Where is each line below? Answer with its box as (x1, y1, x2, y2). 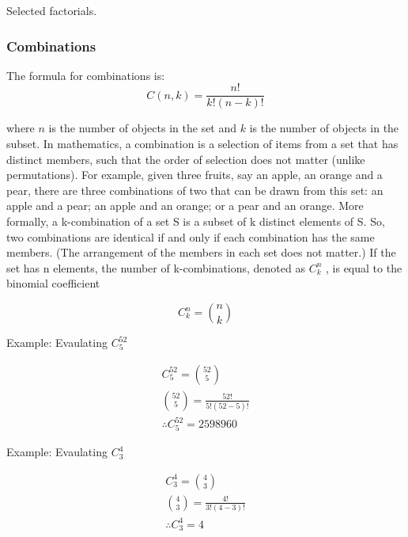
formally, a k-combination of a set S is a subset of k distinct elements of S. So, (6, 213, 385, 230)
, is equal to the (326, 259, 402, 276)
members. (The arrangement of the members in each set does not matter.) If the (6, 244, 396, 261)
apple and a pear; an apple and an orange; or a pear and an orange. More (6, 197, 364, 214)
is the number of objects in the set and (48, 120, 237, 136)
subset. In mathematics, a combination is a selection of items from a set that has (6, 135, 399, 152)
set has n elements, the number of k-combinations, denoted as (6, 259, 305, 276)
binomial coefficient (6, 275, 100, 291)
